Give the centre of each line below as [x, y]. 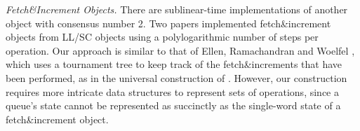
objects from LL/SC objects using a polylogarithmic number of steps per [162, 37]
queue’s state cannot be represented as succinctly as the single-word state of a [173, 105]
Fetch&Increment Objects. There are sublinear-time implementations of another [177, 9]
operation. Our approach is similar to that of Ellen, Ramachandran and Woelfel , [180, 50]
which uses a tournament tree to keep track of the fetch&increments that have [174, 64]
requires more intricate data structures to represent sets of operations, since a [172, 91]
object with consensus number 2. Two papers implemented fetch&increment [168, 23]
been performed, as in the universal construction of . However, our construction [176, 77]
